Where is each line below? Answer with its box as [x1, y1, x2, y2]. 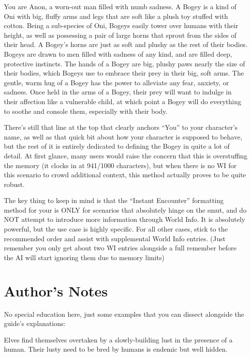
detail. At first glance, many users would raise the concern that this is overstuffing [4, 150, 248, 160]
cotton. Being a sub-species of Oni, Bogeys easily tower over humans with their [4, 20, 238, 31]
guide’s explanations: [4, 318, 66, 328]
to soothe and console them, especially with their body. [4, 106, 168, 116]
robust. [4, 179, 25, 189]
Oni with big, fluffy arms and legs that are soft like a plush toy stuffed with [4, 11, 228, 21]
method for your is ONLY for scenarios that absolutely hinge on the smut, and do [4, 204, 247, 215]
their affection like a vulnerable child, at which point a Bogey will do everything [4, 96, 241, 106]
